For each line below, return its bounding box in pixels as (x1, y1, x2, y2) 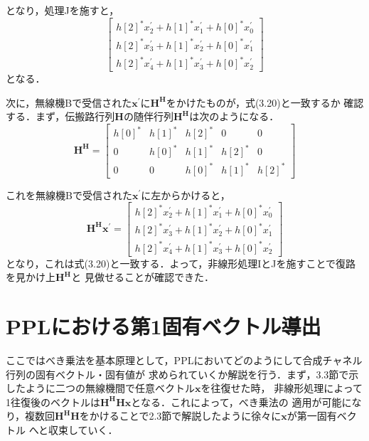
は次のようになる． (189, 109, 279, 124)
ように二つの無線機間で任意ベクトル (25, 381, 195, 395)
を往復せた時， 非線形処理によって (200, 381, 363, 395)
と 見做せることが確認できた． (71, 270, 214, 285)
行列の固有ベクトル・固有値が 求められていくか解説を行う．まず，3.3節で (6, 366, 349, 381)
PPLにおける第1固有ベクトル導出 (6, 312, 321, 341)
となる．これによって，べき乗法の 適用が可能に (131, 394, 352, 409)
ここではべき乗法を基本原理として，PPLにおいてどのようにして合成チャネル (6, 353, 363, 368)
